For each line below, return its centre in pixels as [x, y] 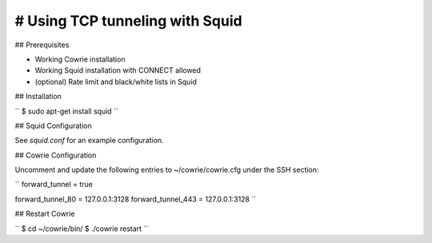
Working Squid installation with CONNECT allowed [118, 70]
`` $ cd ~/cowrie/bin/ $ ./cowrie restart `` [82, 229]
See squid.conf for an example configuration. [89, 141]
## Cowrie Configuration [56, 155]
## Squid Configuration [53, 125]
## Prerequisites [42, 45]
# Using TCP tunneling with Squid [129, 21]
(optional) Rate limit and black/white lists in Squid [116, 82]
